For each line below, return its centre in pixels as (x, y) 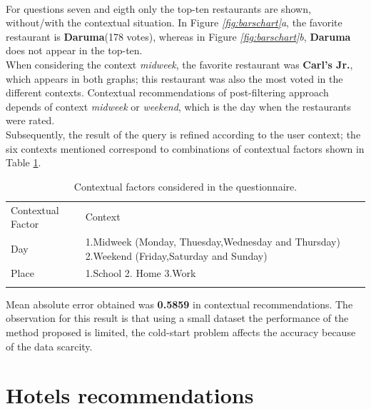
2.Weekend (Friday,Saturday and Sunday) (176, 255)
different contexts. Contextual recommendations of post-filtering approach (167, 92)
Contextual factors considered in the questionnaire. (185, 186)
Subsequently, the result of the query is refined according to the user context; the (183, 134)
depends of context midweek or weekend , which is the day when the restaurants (179, 106)
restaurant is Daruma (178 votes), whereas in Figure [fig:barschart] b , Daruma (178, 36)
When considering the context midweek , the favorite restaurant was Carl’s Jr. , (179, 64)
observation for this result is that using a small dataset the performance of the (177, 318)
